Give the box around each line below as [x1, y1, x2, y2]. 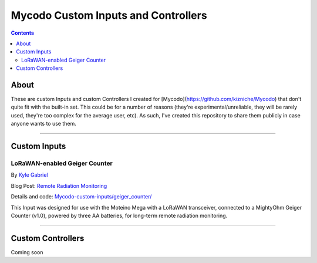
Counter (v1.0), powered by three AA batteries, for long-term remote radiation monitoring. [11, 212, 228, 219]
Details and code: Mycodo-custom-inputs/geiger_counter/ [11, 193, 152, 200]
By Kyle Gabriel [11, 171, 48, 178]
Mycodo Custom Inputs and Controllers [11, 9, 208, 22]
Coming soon [11, 248, 43, 255]
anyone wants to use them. [11, 120, 76, 127]
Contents [11, 29, 35, 36]
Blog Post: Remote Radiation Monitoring [11, 182, 107, 189]
